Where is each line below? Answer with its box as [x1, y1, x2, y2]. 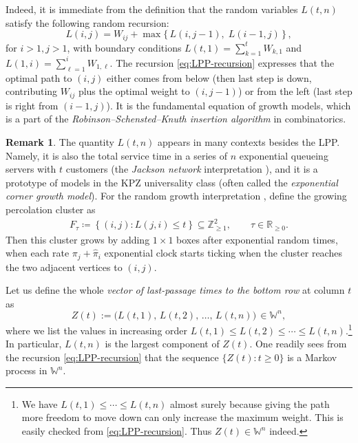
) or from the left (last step [238, 84, 352, 98]
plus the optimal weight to [78, 84, 190, 98]
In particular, [6, 336, 62, 351]
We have [21, 396, 58, 411]
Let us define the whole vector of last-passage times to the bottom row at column [6, 283, 345, 297]
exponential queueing [239, 148, 328, 162]
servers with [6, 162, 56, 176]
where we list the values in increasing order [6, 323, 188, 337]
